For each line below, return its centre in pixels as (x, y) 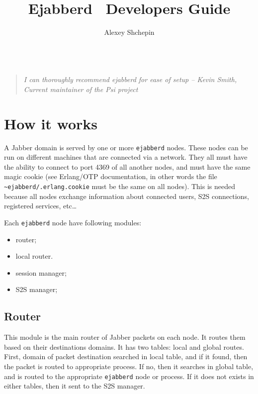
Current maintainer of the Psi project (81, 89)
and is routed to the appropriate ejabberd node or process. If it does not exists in (129, 376)
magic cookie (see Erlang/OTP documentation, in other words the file (111, 176)
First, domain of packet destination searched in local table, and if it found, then (126, 356)
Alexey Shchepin (129, 32)
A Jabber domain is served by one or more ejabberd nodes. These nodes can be (126, 147)
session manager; (41, 272)
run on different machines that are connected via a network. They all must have (126, 157)
